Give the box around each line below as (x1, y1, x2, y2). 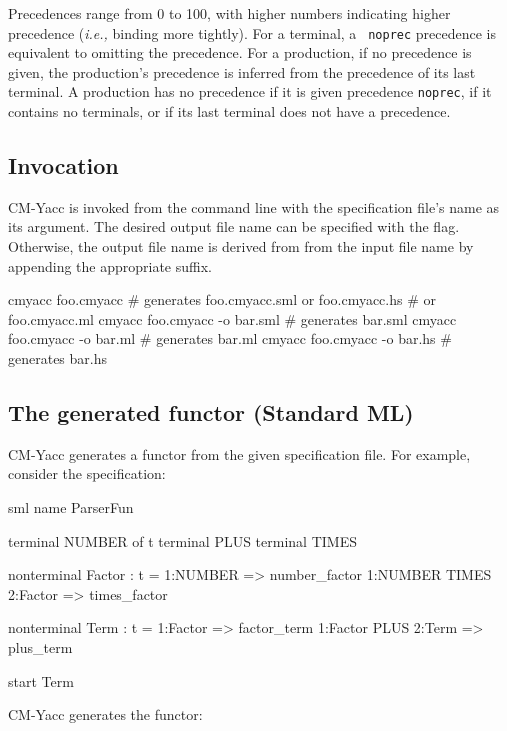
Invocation (8, 150, 119, 181)
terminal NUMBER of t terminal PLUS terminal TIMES (8, 530, 357, 551)
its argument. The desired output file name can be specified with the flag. (8, 216, 460, 237)
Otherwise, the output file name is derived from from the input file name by (8, 236, 474, 257)
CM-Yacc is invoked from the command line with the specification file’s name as (8, 196, 500, 217)
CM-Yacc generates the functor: (8, 704, 203, 725)
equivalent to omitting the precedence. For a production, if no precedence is (8, 42, 472, 63)
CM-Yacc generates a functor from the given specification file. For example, (8, 443, 471, 464)
